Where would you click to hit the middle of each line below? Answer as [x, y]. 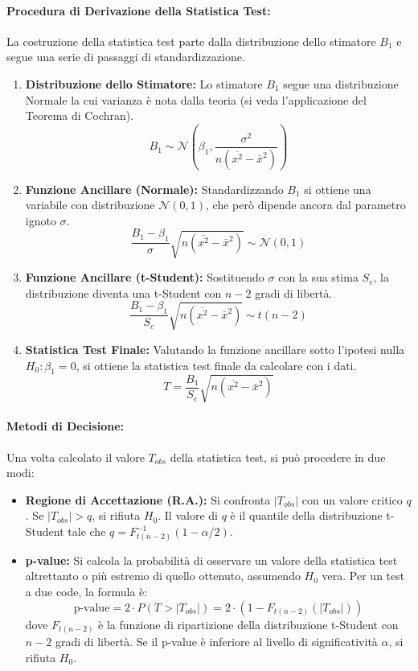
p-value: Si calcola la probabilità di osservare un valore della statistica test [211, 560]
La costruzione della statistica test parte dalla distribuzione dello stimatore [191, 41]
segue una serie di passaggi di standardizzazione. [126, 57]
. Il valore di [188, 515]
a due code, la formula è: [86, 591]
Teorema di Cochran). [80, 115]
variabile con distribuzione [90, 205]
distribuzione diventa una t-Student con [123, 292]
